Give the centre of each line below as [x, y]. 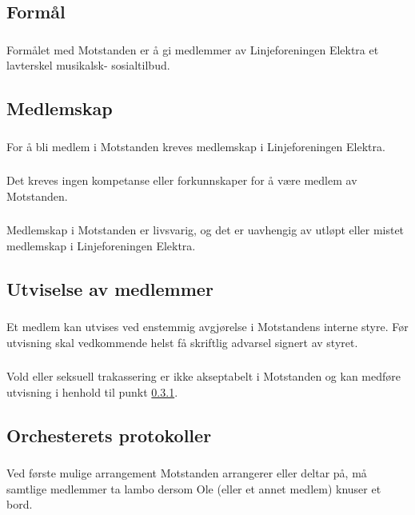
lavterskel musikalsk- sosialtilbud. [88, 65]
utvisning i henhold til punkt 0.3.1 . [92, 391]
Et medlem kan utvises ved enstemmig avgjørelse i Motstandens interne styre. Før [207, 327]
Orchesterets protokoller [109, 435]
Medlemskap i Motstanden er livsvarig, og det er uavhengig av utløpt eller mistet [206, 230]
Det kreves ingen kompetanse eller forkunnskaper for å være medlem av [182, 180]
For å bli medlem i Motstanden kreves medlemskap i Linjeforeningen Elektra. [196, 146]
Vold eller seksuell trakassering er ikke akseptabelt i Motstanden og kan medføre [204, 376]
